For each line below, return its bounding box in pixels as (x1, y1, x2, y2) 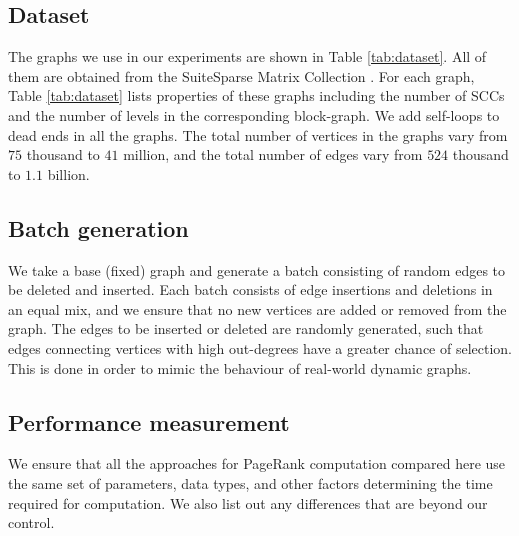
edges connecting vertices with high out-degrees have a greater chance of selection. (8, 337, 512, 358)
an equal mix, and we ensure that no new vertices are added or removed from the (8, 298, 507, 319)
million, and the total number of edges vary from (123, 144, 423, 165)
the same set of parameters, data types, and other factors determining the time (8, 472, 493, 493)
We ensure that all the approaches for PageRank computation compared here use (8, 453, 506, 474)
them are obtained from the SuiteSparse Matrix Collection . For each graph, (8, 65, 475, 86)
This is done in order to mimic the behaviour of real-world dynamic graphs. (8, 357, 472, 378)
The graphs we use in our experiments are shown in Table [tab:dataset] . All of (8, 46, 487, 67)
